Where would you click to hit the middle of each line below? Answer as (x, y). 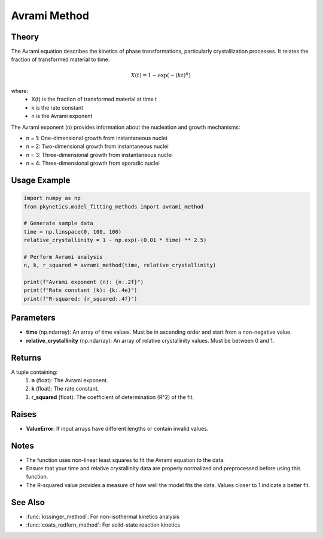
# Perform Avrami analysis (63, 257)
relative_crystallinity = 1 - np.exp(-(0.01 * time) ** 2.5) (115, 240)
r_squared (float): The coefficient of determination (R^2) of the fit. (113, 397)
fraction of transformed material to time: (60, 59)
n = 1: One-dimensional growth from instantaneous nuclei (97, 138)
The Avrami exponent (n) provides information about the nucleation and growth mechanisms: (126, 127)
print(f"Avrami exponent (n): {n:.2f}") (83, 282)
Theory (25, 37)
